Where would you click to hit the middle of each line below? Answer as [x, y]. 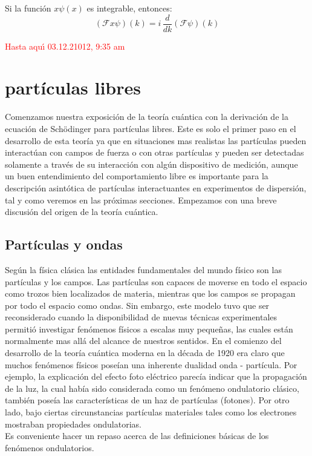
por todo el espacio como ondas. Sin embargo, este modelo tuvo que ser [137, 305]
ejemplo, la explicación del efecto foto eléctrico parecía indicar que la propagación [156, 376]
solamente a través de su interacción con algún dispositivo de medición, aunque [151, 164]
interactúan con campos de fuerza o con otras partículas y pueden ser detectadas [154, 152]
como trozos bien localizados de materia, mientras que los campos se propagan [150, 293]
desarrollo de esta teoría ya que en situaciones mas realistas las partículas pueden [156, 140]
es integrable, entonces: [129, 8]
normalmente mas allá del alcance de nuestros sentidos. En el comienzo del [143, 341]
